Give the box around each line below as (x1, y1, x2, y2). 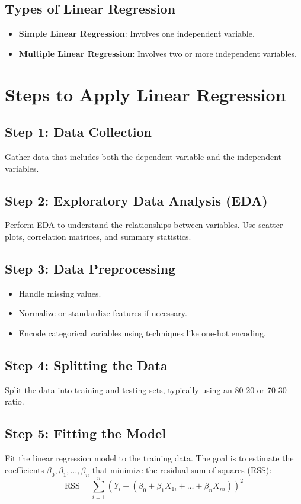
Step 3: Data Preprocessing (5, 259, 176, 277)
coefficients (5, 463, 44, 476)
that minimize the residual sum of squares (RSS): (92, 463, 272, 476)
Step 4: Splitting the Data (5, 355, 168, 374)
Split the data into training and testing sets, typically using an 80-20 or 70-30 (5, 383, 287, 396)
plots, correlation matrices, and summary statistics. (5, 230, 191, 242)
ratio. (5, 395, 24, 407)
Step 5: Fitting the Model (5, 424, 166, 442)
